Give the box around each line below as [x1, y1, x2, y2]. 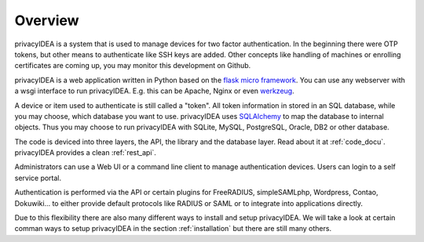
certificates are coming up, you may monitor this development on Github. [14, 61, 251, 70]
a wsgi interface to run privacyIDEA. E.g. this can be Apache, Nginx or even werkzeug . [14, 86, 294, 96]
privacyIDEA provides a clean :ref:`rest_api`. [14, 148, 157, 157]
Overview [14, 12, 79, 29]
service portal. [14, 173, 62, 182]
